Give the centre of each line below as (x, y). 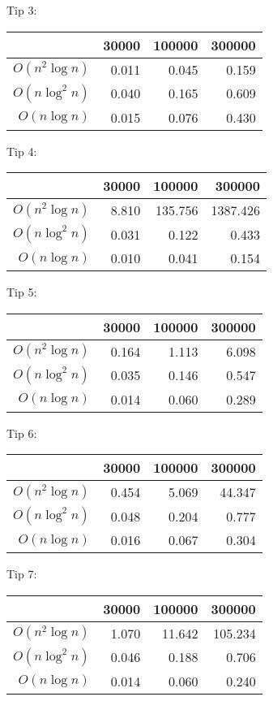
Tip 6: (22, 433)
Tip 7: (22, 574)
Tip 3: (22, 10)
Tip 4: (22, 151)
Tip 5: (22, 292)
